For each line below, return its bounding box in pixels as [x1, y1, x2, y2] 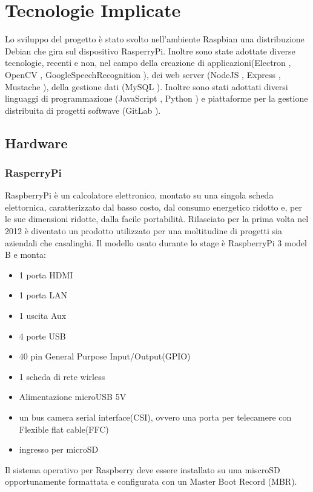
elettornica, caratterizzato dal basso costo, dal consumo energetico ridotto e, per [5, 200, 302, 213]
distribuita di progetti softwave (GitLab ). [5, 103, 161, 116]
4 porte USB [19, 329, 66, 342]
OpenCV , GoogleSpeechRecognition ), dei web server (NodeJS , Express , [5, 68, 281, 80]
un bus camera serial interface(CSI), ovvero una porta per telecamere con [19, 411, 292, 423]
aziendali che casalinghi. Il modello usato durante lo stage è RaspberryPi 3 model [5, 236, 307, 249]
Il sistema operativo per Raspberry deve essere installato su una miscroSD [5, 463, 280, 476]
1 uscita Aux [19, 309, 67, 322]
